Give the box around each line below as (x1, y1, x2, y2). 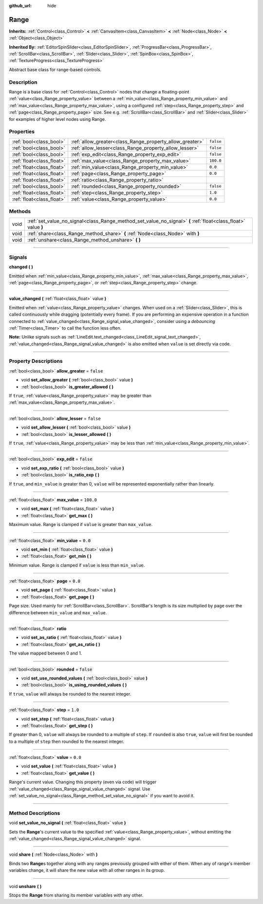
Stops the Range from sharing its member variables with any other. (9, 892, 144, 898)
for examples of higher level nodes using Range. (9, 116, 106, 122)
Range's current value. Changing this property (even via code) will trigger (9, 779, 157, 785)
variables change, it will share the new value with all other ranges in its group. (9, 867, 165, 873)
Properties (9, 128, 35, 135)
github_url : (9, 3, 32, 8)
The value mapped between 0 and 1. (9, 650, 82, 656)
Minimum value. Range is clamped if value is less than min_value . (9, 562, 145, 568)
